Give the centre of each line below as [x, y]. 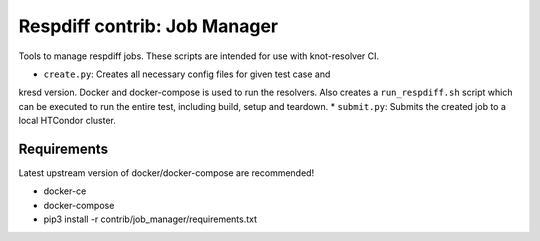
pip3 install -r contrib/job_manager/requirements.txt [150, 219]
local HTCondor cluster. [67, 121]
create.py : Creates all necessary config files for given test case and [187, 74]
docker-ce [65, 191]
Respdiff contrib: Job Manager [148, 26]
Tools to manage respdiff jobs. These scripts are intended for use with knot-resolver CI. [199, 56]
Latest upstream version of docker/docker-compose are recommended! [166, 173]
